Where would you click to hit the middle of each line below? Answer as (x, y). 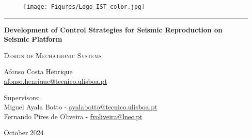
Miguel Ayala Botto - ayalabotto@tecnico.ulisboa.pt (81, 107)
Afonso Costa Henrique (38, 71)
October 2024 (24, 132)
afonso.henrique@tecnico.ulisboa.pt (55, 81)
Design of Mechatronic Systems (53, 55)
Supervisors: (22, 97)
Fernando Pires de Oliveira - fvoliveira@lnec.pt (73, 116)
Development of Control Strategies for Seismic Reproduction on (113, 29)
